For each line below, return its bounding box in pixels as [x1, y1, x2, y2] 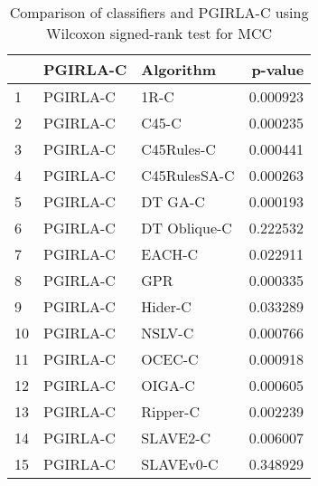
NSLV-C [141, 322, 194, 343]
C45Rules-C [141, 138, 216, 159]
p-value [251, 59, 304, 80]
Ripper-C [141, 401, 200, 422]
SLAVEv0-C [141, 453, 219, 474]
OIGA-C [141, 375, 195, 395]
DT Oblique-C [141, 217, 232, 238]
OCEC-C [141, 348, 199, 369]
